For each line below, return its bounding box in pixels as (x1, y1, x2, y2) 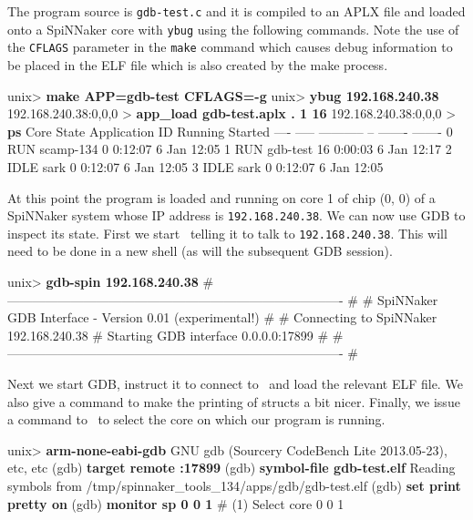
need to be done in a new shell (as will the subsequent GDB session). (7, 241, 393, 260)
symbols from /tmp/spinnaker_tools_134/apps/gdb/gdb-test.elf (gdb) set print (7, 475, 461, 495)
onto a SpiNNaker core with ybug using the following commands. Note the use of (7, 19, 459, 38)
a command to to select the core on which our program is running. (7, 410, 386, 429)
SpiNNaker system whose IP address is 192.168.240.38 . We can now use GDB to (7, 206, 466, 225)
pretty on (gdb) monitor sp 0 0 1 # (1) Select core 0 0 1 (7, 494, 344, 513)
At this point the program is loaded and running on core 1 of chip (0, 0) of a (7, 188, 436, 207)
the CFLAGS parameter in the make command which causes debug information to (7, 37, 453, 56)
